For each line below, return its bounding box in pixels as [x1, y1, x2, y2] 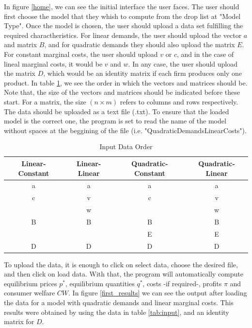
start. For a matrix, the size [4, 96, 86, 106]
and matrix [4, 39, 37, 50]
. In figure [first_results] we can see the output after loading [68, 288, 247, 298]
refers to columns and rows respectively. [120, 96, 238, 106]
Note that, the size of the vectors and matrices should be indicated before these [4, 87, 240, 97]
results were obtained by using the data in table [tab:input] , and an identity [4, 307, 229, 317]
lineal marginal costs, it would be [4, 58, 103, 69]
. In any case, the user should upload [128, 58, 238, 69]
